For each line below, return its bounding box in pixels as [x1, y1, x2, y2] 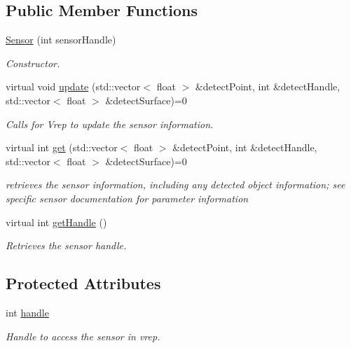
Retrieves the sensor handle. [6, 238, 127, 253]
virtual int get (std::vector [6, 140, 118, 155]
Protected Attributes [6, 272, 161, 294]
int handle [6, 305, 49, 319]
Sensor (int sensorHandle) [6, 32, 116, 47]
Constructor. [6, 55, 60, 70]
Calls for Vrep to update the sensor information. [6, 116, 214, 131]
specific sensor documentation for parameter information [6, 190, 249, 205]
